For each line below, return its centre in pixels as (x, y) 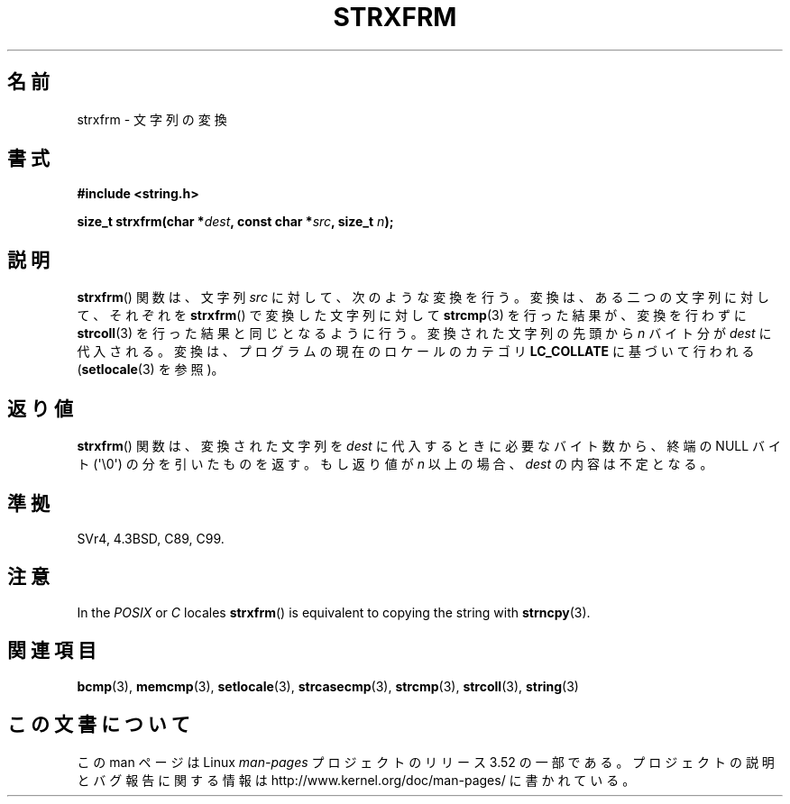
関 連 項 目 (52, 651)
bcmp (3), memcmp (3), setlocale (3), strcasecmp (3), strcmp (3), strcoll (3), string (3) (328, 686)
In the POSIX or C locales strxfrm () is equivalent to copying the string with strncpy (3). (334, 612)
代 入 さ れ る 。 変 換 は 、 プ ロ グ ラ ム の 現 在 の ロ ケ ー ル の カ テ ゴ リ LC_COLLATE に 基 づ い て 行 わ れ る (416, 352)
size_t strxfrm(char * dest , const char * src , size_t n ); (235, 222)
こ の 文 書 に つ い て (99, 725)
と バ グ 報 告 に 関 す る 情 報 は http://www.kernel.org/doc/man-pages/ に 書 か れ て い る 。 (356, 780)
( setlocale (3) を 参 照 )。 (151, 370)
